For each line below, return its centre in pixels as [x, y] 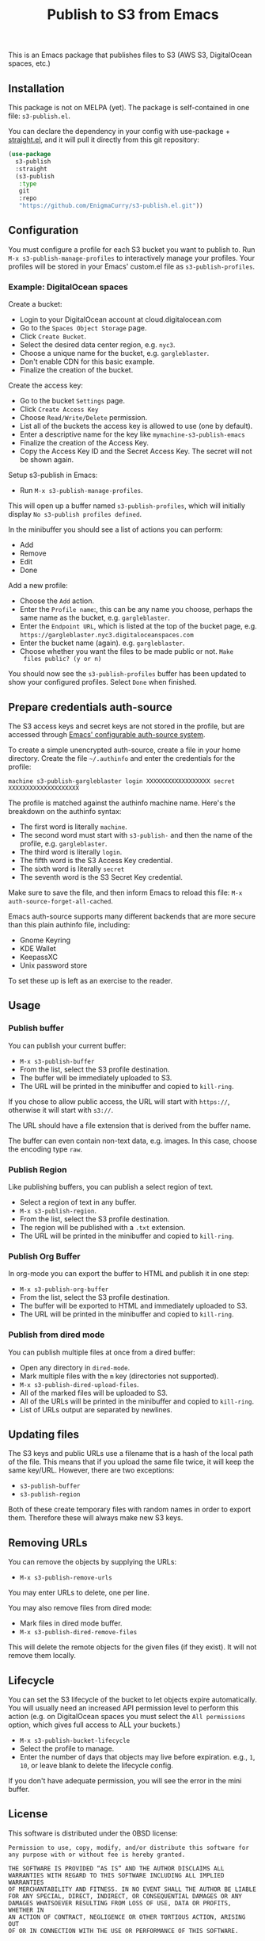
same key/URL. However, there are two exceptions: [91, 1470]
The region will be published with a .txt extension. [102, 1227]
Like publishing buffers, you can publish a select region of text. [111, 1186]
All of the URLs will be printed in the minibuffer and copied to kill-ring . [137, 1401]
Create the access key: [45, 385]
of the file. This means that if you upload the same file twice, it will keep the [131, 1462]
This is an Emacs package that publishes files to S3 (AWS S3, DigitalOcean [130, 55]
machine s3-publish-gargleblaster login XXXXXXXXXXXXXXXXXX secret [122, 781]
